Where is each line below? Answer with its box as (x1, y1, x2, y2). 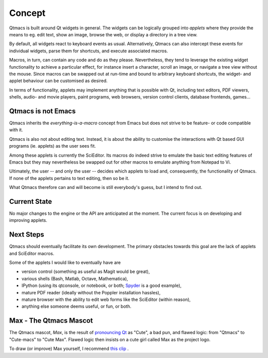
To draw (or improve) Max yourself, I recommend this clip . (9, 346, 129, 352)
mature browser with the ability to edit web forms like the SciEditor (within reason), (21, 296, 191, 303)
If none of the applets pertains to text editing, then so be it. (9, 175, 130, 181)
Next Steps (9, 230, 44, 239)
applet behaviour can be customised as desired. (9, 78, 108, 84)
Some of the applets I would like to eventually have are (9, 260, 121, 266)
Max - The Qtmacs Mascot (9, 316, 93, 325)
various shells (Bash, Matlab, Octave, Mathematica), (21, 275, 129, 281)
